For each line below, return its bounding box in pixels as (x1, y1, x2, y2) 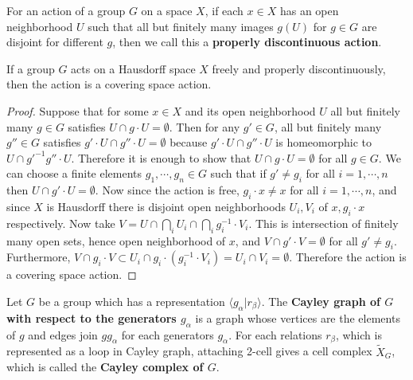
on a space (141, 2, 193, 18)
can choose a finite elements (6, 165, 142, 182)
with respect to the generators (6, 309, 177, 326)
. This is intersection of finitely (248, 214, 399, 231)
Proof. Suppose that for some (6, 102, 149, 119)
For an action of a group (6, 2, 126, 18)
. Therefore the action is (289, 249, 407, 265)
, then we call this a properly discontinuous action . (112, 33, 382, 50)
